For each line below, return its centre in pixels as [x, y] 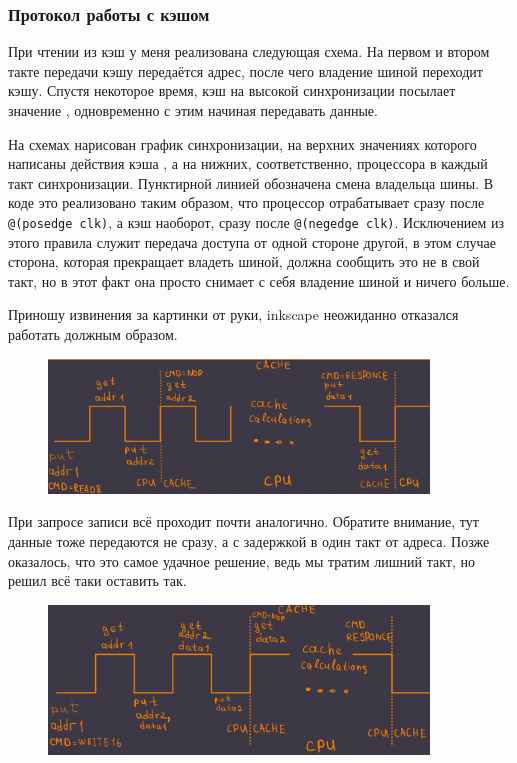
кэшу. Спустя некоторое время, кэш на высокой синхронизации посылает [232, 90]
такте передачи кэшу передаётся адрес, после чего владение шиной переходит [245, 70]
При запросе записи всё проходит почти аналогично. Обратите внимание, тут [243, 521]
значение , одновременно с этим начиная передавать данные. [193, 110]
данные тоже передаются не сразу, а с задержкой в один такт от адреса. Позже [249, 541]
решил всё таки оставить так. [97, 580]
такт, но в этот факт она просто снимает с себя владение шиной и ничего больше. [259, 280]
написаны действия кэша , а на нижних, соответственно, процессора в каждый [248, 163]
